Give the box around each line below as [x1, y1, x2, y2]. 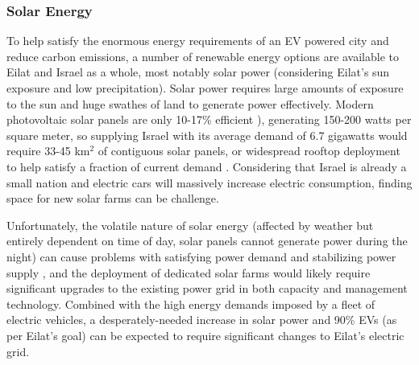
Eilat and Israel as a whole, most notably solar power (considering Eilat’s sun [6, 64, 390, 80]
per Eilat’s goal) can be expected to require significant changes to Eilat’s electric [6, 326, 404, 343]
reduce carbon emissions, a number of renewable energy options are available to [6, 47, 400, 64]
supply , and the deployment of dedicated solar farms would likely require [6, 264, 371, 281]
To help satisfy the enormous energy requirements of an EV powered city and [6, 32, 389, 49]
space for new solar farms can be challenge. [6, 190, 219, 207]
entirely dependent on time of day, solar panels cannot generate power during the [6, 232, 408, 249]
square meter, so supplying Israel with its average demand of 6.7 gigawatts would [6, 126, 408, 143]
